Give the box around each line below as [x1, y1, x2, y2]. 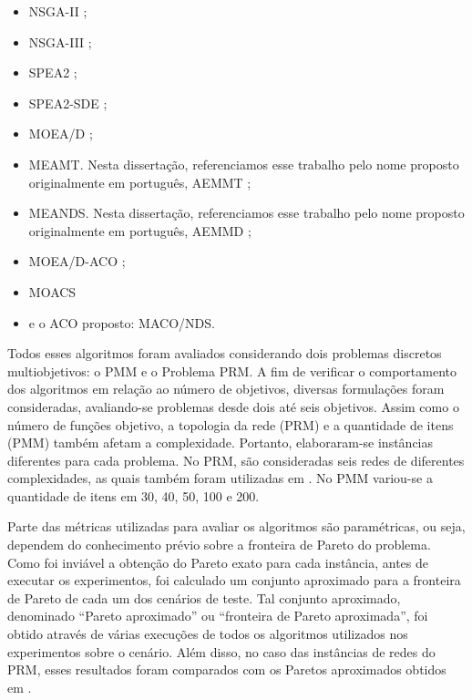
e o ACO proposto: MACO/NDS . [28, 313, 215, 332]
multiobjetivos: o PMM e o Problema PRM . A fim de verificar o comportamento [7, 361, 457, 380]
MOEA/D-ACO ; [28, 252, 126, 271]
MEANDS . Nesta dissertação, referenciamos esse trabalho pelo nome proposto [28, 203, 465, 222]
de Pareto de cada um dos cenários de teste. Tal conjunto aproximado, [7, 588, 401, 607]
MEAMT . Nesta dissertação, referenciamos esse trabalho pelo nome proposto [28, 154, 459, 173]
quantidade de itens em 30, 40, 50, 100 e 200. [7, 486, 260, 505]
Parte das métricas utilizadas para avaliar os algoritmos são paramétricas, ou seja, [7, 517, 466, 536]
